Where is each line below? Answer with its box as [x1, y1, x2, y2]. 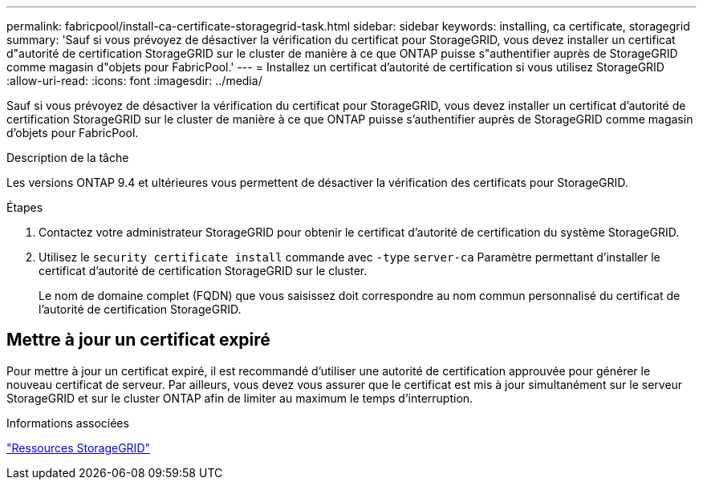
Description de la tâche [6, 151, 129, 164]
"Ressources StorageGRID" [6, 440, 151, 455]
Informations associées [6, 415, 129, 430]
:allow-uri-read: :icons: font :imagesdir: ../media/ [6, 74, 262, 87]
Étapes [6, 200, 43, 214]
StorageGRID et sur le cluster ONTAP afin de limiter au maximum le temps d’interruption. [6, 391, 473, 405]
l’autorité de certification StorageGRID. [39, 302, 242, 316]
